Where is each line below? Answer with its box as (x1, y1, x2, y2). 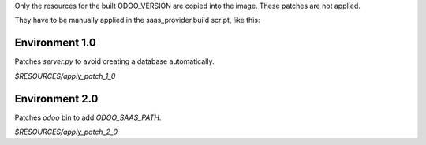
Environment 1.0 (14, 36, 96, 50)
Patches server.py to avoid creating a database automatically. (14, 57, 215, 66)
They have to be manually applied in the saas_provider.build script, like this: (14, 16, 260, 25)
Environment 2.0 (14, 91, 99, 106)
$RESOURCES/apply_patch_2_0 (14, 127, 118, 136)
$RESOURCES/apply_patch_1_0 (14, 71, 116, 80)
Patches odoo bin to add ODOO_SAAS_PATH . (14, 113, 162, 122)
